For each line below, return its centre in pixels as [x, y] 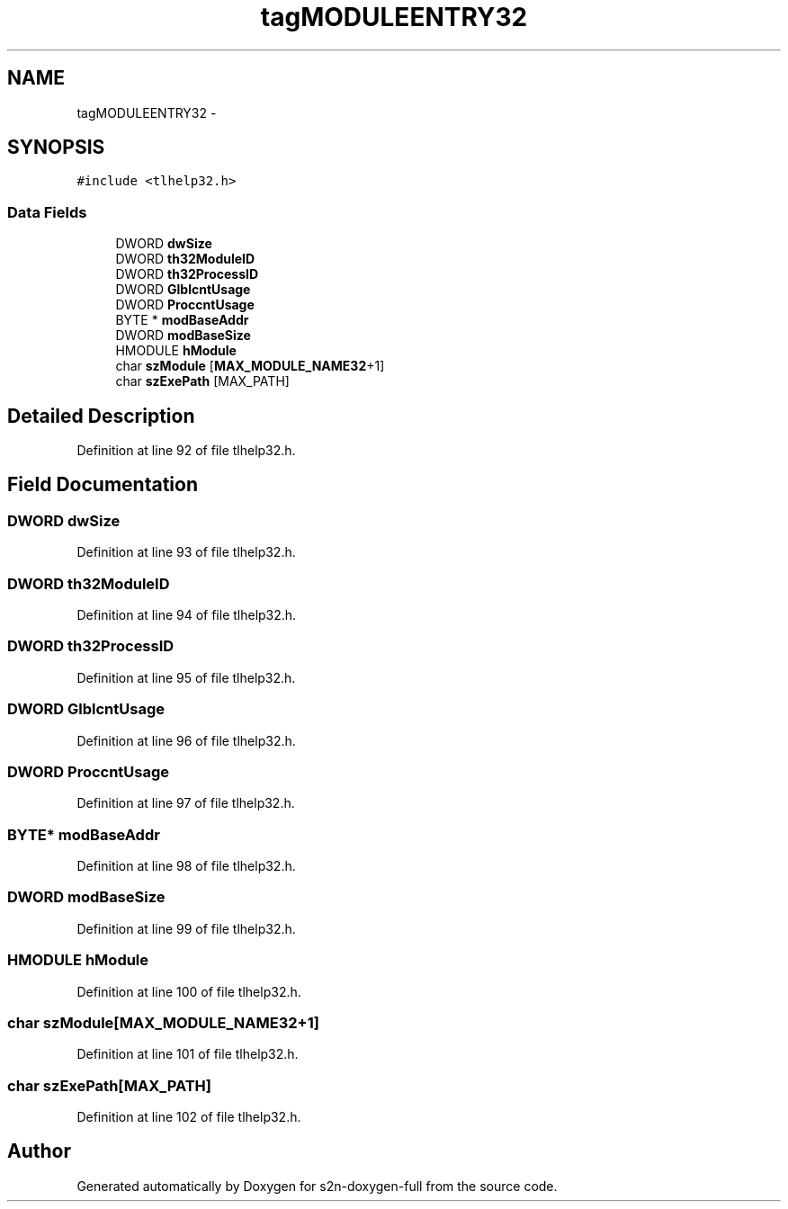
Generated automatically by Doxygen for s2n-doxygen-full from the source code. [317, 1186]
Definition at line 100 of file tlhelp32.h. [189, 991]
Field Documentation [103, 485]
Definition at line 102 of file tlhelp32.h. [189, 1117]
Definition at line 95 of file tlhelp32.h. [186, 677]
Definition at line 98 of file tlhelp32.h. [186, 866]
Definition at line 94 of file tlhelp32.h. [187, 615]
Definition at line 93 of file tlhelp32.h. [186, 552]
